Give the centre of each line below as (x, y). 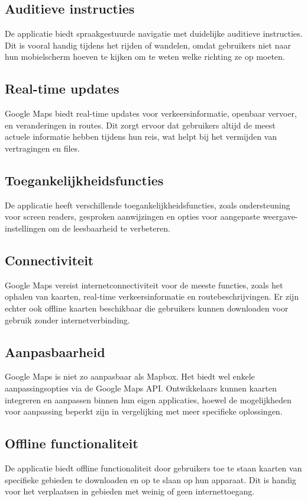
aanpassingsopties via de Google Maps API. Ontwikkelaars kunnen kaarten (141, 388)
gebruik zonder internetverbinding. (67, 319)
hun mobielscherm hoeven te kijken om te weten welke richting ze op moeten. (145, 57)
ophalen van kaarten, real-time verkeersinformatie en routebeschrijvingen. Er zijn (152, 296)
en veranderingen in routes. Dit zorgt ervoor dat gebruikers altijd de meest (140, 125)
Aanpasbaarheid (55, 351)
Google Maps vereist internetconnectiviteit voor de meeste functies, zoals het (144, 285)
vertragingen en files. (42, 148)
